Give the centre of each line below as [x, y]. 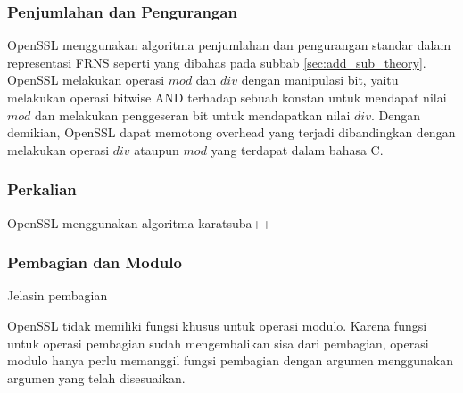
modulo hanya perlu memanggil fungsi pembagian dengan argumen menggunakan [230, 360]
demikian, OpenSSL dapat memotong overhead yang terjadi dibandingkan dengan [231, 132]
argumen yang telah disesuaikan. [96, 377]
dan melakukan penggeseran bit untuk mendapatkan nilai [193, 115]
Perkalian [42, 189]
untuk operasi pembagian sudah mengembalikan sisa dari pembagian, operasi [218, 343]
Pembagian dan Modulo [95, 262]
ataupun [157, 149]
